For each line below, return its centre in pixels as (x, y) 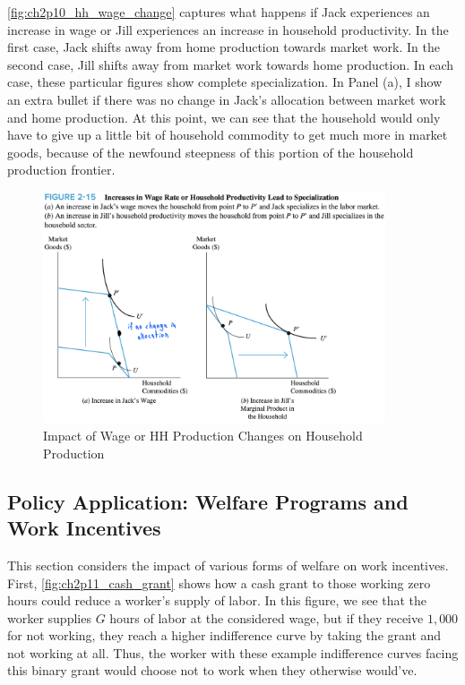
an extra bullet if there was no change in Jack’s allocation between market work (227, 99)
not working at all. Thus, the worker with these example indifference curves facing (233, 652)
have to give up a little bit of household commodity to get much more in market (228, 135)
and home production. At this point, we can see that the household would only (224, 117)
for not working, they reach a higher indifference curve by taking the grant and (224, 635)
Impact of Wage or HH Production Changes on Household (203, 436)
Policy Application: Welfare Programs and (208, 501)
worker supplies (49, 617)
